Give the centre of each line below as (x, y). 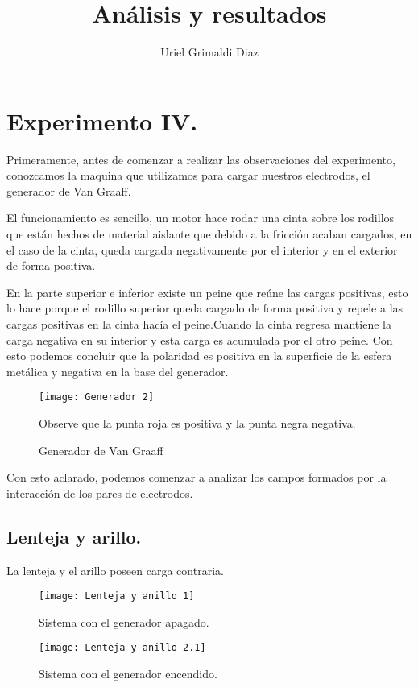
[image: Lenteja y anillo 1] (117, 596)
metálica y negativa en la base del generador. (118, 371)
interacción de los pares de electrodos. (100, 492)
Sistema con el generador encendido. (128, 674)
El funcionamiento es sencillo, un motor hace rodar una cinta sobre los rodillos (201, 218)
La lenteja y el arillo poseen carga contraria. (115, 570)
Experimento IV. (102, 120)
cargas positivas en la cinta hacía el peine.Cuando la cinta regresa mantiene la (199, 324)
